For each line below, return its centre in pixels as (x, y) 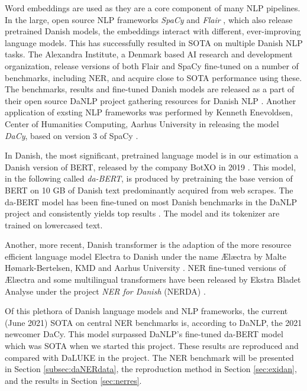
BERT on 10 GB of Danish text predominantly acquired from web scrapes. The (149, 190)
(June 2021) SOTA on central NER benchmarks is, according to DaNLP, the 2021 (153, 322)
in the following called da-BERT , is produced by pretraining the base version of (149, 178)
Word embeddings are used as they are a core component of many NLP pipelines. (153, 8)
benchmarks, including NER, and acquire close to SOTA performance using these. (153, 77)
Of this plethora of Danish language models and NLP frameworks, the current (146, 311)
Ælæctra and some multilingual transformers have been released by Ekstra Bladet (153, 279)
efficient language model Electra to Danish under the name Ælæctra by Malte (146, 256)
